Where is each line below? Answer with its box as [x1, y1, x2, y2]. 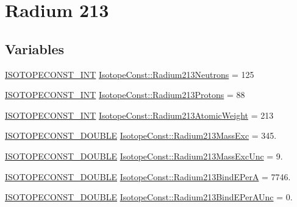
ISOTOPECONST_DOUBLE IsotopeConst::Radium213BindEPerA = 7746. [5, 170, 291, 183]
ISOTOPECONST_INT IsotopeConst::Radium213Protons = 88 [5, 88, 245, 101]
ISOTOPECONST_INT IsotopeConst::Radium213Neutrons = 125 [5, 68, 254, 80]
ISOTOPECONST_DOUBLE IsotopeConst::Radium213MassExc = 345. [5, 129, 277, 142]
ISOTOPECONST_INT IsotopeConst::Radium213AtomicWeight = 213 [5, 108, 274, 121]
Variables [5, 39, 65, 58]
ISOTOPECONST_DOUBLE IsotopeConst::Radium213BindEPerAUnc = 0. [5, 191, 293, 203]
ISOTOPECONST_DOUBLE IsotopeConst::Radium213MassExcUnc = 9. [5, 149, 283, 162]
